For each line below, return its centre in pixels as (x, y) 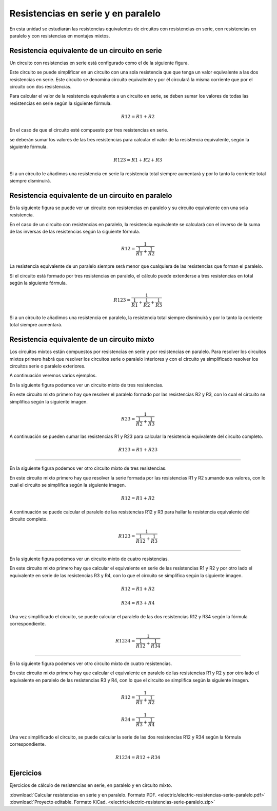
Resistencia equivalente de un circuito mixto (82, 339)
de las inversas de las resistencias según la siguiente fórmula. (75, 232)
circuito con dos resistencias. (41, 87)
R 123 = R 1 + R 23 (138, 449)
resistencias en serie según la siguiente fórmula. (61, 103)
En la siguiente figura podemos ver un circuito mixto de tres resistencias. (86, 385)
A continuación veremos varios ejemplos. (53, 376)
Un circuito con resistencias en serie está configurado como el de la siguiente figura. (99, 63)
